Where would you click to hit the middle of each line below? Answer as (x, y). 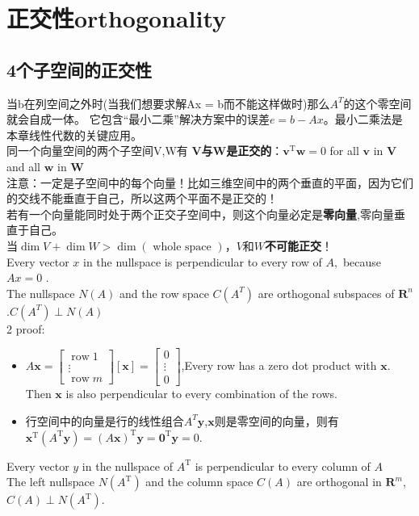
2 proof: (26, 328)
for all (344, 151)
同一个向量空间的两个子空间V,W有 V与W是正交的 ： (145, 151)
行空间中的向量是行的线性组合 (105, 420)
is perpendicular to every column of (283, 466)
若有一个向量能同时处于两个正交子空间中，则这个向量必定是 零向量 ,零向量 (200, 214)
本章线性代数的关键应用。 (74, 134)
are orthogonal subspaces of (326, 293)
